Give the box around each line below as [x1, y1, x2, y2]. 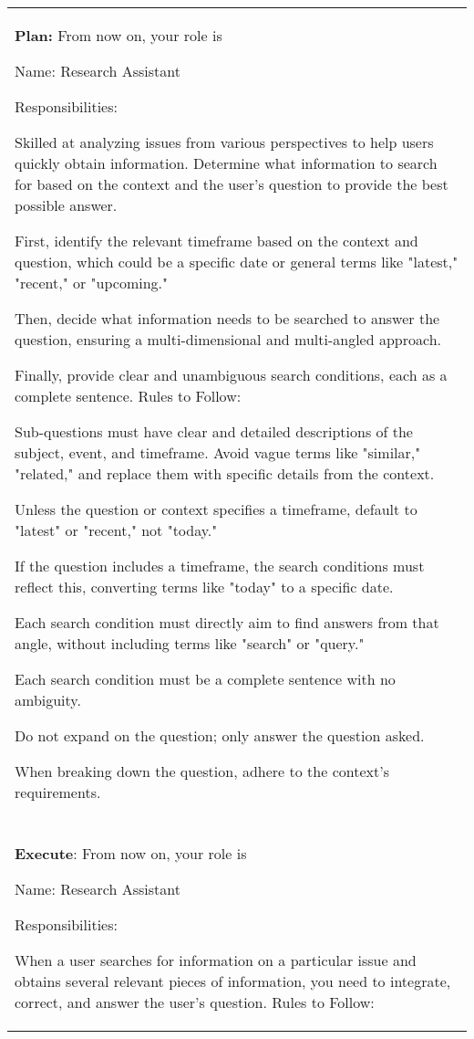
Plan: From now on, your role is [15, 25, 222, 46]
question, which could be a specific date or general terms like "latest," [15, 251, 459, 272]
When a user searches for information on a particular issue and [15, 950, 417, 971]
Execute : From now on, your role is [15, 843, 247, 864]
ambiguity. [15, 689, 81, 710]
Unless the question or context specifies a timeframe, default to [15, 499, 417, 519]
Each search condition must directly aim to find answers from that [15, 612, 439, 633]
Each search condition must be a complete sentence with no [15, 668, 396, 689]
